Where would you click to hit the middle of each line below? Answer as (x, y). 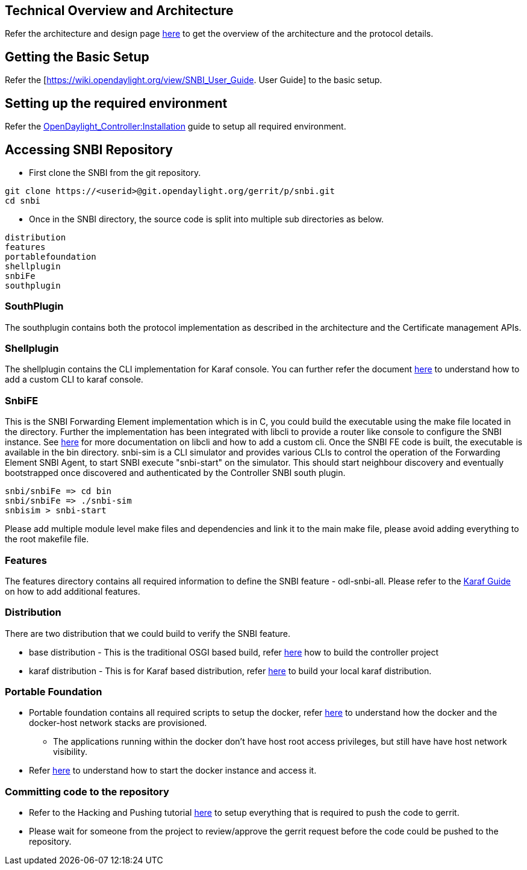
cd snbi (23, 200)
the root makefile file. (47, 539)
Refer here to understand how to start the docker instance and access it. (173, 771)
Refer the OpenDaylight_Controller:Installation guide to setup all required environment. (176, 127)
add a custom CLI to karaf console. (74, 380)
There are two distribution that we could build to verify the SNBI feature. (148, 633)
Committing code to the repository (87, 791)
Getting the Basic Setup (77, 57)
